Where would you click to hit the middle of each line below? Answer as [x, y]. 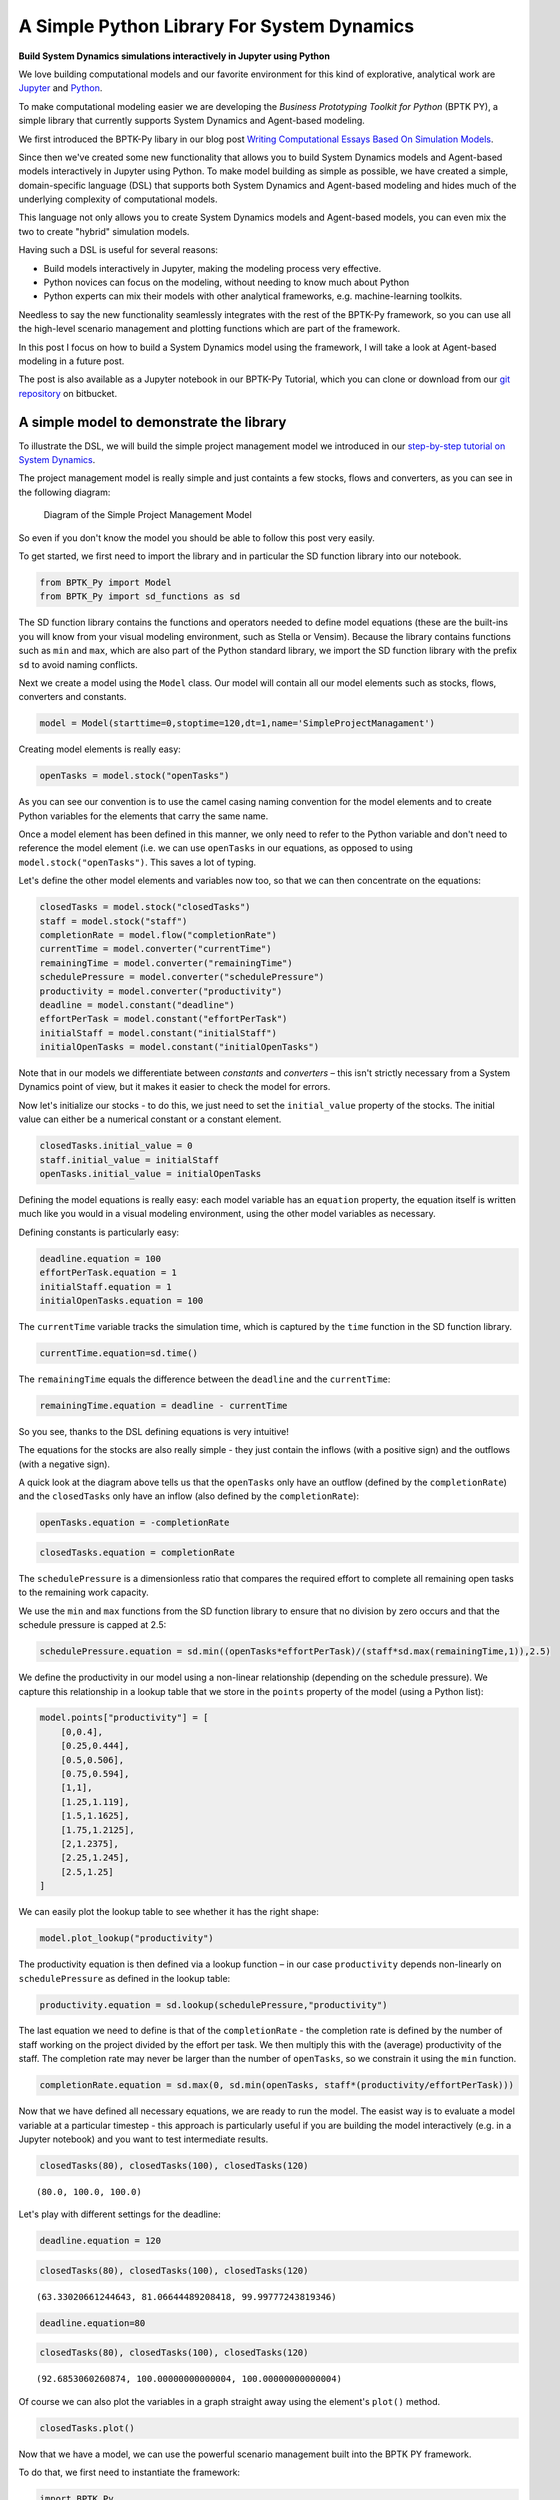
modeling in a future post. [71, 361]
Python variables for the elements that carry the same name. [143, 816]
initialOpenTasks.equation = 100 [121, 1300]
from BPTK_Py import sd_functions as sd [139, 596]
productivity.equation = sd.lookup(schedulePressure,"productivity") [213, 2004]
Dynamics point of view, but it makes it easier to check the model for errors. [174, 1087]
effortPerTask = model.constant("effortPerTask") [163, 1019]
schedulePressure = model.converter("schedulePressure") [182, 977]
